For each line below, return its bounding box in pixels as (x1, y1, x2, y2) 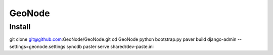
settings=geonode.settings (9, 43, 66, 49)
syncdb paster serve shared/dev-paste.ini (66, 43, 154, 49)
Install (9, 22, 31, 31)
